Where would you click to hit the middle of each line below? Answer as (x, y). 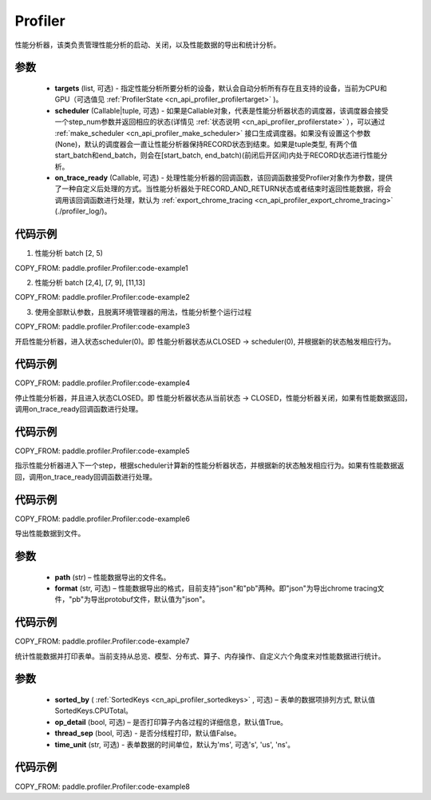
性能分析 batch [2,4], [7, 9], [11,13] (90, 282)
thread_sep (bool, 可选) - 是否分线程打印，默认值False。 (148, 733)
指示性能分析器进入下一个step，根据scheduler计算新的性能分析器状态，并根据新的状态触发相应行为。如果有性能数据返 (210, 466)
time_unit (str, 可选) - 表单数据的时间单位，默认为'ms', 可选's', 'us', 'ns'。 (175, 744)
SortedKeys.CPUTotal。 (94, 710)
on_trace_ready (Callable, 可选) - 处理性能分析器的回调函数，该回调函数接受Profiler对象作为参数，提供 (223, 178)
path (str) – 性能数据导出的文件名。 (113, 577)
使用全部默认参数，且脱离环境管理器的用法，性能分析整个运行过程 (143, 312)
